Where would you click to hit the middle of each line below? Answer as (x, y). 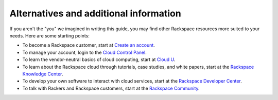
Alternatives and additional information (95, 13)
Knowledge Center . (43, 74)
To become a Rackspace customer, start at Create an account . (89, 45)
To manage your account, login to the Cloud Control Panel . (84, 52)
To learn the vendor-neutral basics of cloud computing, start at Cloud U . (99, 59)
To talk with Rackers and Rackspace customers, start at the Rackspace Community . (111, 88)
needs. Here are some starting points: (50, 35)
